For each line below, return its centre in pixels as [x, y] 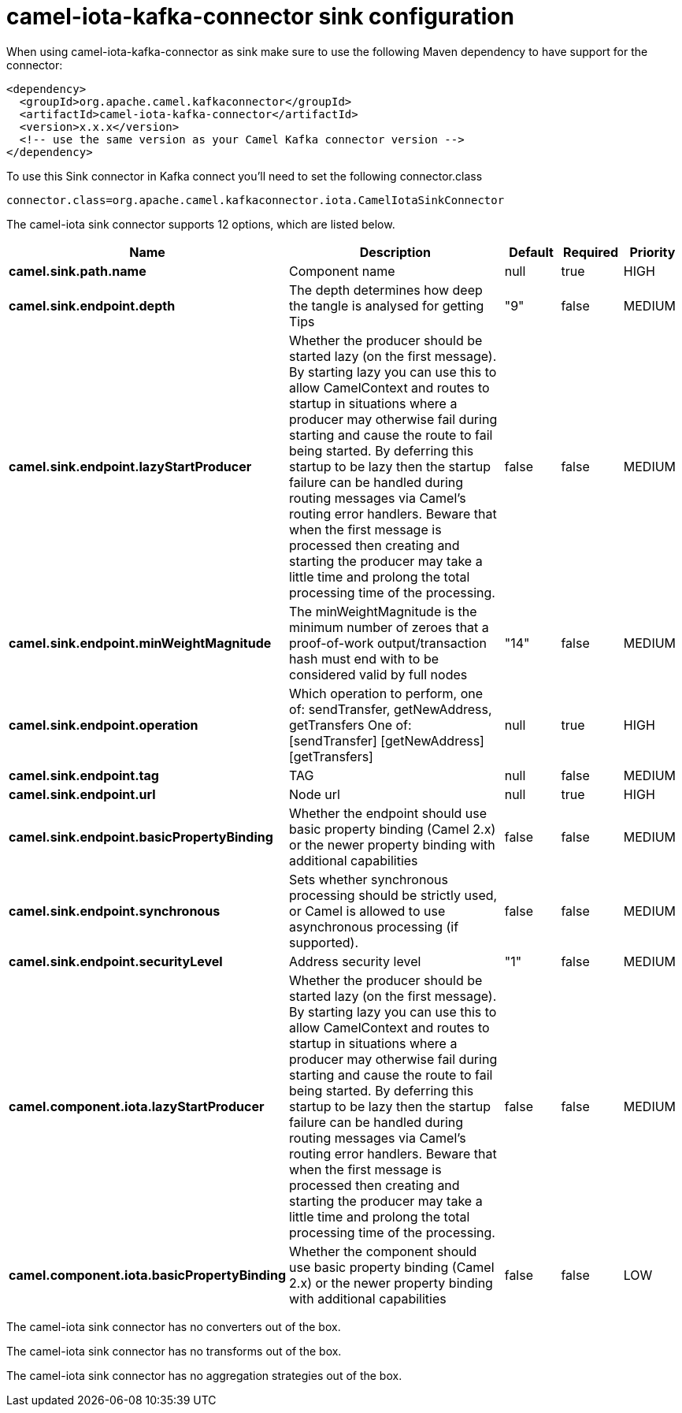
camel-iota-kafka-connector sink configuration [260, 17]
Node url [315, 794]
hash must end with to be [364, 658]
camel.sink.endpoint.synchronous [115, 911]
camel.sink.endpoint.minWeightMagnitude [140, 643]
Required [591, 252]
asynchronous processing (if [374, 926]
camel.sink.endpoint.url [82, 794]
